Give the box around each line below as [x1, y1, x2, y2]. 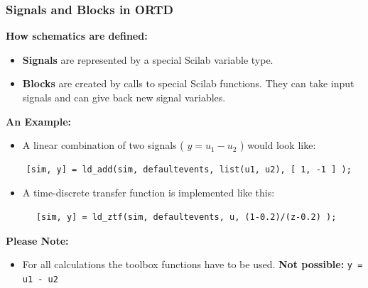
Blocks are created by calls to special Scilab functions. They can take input [22, 76, 355, 91]
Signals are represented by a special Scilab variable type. [22, 52, 274, 67]
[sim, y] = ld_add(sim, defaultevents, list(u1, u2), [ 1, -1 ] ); [26, 164, 352, 175]
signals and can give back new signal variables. [22, 90, 226, 104]
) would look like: [240, 138, 316, 153]
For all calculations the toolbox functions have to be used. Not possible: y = [22, 257, 363, 272]
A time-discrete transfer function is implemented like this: [22, 185, 275, 200]
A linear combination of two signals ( [22, 138, 184, 153]
